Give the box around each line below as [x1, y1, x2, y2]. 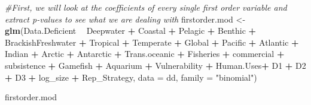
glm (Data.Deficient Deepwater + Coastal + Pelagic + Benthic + [5, 24, 257, 37]
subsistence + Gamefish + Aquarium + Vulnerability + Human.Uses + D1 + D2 [5, 59, 306, 71]
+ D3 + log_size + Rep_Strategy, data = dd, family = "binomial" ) [5, 71, 257, 83]
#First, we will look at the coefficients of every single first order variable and [5, 1, 287, 13]
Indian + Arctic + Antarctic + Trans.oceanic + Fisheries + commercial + [5, 47, 285, 60]
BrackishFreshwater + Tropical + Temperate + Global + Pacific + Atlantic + [5, 36, 299, 48]
